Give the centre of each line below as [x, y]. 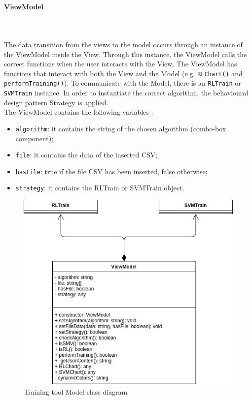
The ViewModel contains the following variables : [79, 112]
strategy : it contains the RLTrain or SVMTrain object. [100, 188]
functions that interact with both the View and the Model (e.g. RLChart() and [123, 73]
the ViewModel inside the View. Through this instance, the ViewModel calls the [126, 54]
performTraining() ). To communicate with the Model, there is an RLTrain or [123, 83]
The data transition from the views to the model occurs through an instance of [123, 44]
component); [35, 138]
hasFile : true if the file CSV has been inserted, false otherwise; [111, 171]
